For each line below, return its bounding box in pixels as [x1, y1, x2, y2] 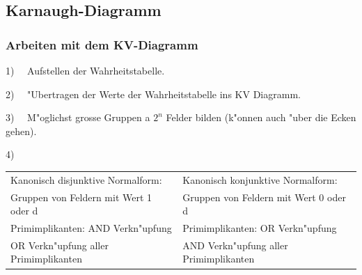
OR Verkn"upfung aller [10, 237, 109, 252]
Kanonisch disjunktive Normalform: [10, 172, 162, 187]
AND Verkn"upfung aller [182, 237, 288, 252]
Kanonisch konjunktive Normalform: [182, 172, 338, 187]
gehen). [6, 123, 37, 138]
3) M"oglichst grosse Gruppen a [6, 110, 150, 125]
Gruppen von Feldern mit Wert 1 [10, 189, 152, 204]
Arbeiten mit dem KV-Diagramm [6, 36, 198, 53]
